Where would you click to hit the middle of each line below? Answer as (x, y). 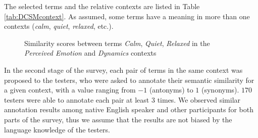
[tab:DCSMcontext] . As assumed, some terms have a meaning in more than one (127, 16)
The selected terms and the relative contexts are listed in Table (102, 6)
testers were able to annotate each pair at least (77, 99)
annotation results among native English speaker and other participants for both (129, 109)
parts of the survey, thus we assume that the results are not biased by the (118, 119)
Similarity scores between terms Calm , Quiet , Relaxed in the (117, 43)
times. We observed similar (199, 99)
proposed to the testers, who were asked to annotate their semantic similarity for (129, 80)
